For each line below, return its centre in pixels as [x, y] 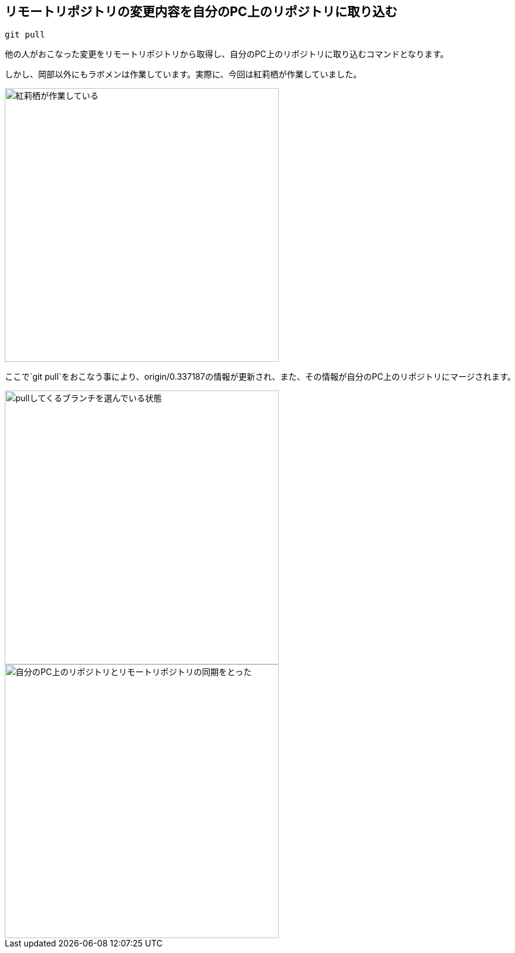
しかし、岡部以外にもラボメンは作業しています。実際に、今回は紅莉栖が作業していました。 [183, 74]
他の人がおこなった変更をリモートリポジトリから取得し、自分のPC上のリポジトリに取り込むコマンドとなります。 [227, 54]
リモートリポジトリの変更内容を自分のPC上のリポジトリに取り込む [201, 12]
